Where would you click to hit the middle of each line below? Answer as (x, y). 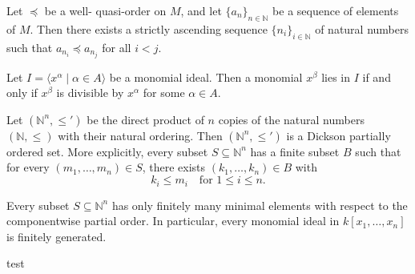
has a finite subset (295, 151)
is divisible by (90, 93)
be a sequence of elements (336, 10)
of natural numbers (362, 28)
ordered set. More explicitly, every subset (107, 151)
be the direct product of (145, 119)
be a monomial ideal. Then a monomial (206, 77)
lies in (336, 77)
